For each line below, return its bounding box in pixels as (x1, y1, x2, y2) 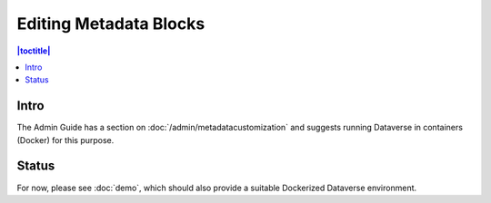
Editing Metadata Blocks (16, 14, 205, 34)
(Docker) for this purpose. (16, 134, 115, 145)
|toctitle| (16, 45, 51, 56)
